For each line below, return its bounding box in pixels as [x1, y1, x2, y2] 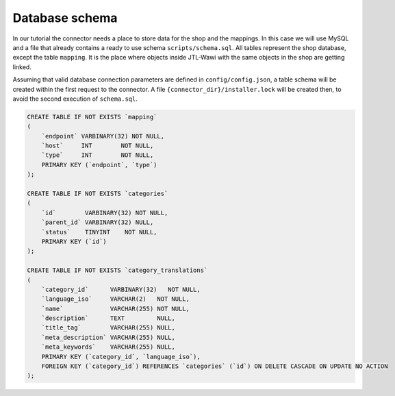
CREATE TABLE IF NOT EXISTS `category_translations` [27, 267, 208, 274]
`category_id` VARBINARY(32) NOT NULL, [41, 285, 201, 293]
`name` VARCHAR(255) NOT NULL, [41, 305, 190, 312]
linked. [12, 62, 32, 71]
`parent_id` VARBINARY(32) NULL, [41, 219, 154, 226]
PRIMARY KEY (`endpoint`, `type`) [41, 161, 157, 169]
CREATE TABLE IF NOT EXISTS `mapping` [27, 113, 157, 121]
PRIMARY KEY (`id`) [41, 237, 107, 245]
